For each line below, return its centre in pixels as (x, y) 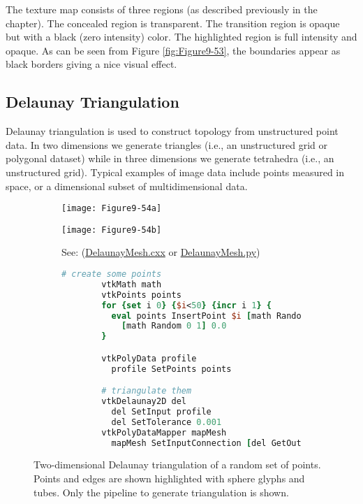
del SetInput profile (161, 411)
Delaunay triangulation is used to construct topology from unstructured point (172, 131)
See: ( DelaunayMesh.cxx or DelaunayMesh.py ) (161, 252)
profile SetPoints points (171, 369)
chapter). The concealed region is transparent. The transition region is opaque (173, 23)
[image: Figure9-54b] (112, 230)
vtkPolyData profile (149, 358)
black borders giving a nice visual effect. (91, 64)
